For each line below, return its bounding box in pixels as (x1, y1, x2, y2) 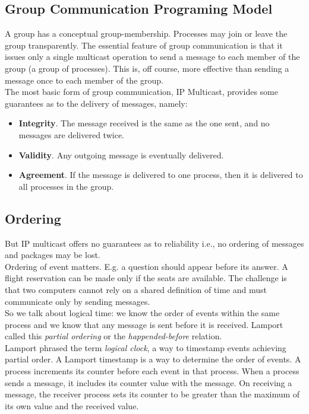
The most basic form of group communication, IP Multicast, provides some (5, 85, 278, 98)
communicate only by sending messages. (5, 295, 150, 307)
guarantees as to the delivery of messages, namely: (5, 97, 188, 109)
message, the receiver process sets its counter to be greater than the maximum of (5, 388, 300, 400)
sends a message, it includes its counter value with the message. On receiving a (5, 376, 292, 388)
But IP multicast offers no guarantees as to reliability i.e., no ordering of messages (5, 237, 304, 249)
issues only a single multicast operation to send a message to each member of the (5, 50, 300, 63)
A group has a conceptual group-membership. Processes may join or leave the (5, 27, 288, 40)
